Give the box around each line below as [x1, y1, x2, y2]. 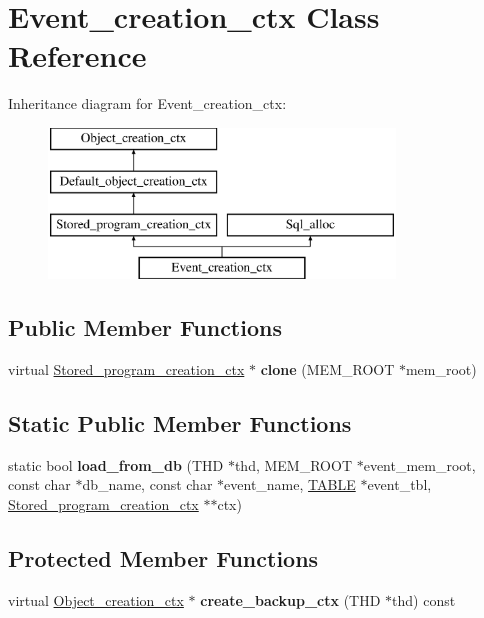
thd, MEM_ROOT [234, 454, 353, 475]
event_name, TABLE [224, 474, 356, 495]
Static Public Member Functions [8, 407, 352, 438]
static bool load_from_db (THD [8, 454, 224, 475]
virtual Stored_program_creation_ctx [8, 358, 245, 379]
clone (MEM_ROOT [260, 358, 395, 379]
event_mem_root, [363, 454, 476, 475]
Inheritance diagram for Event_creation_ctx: [8, 93, 287, 114]
